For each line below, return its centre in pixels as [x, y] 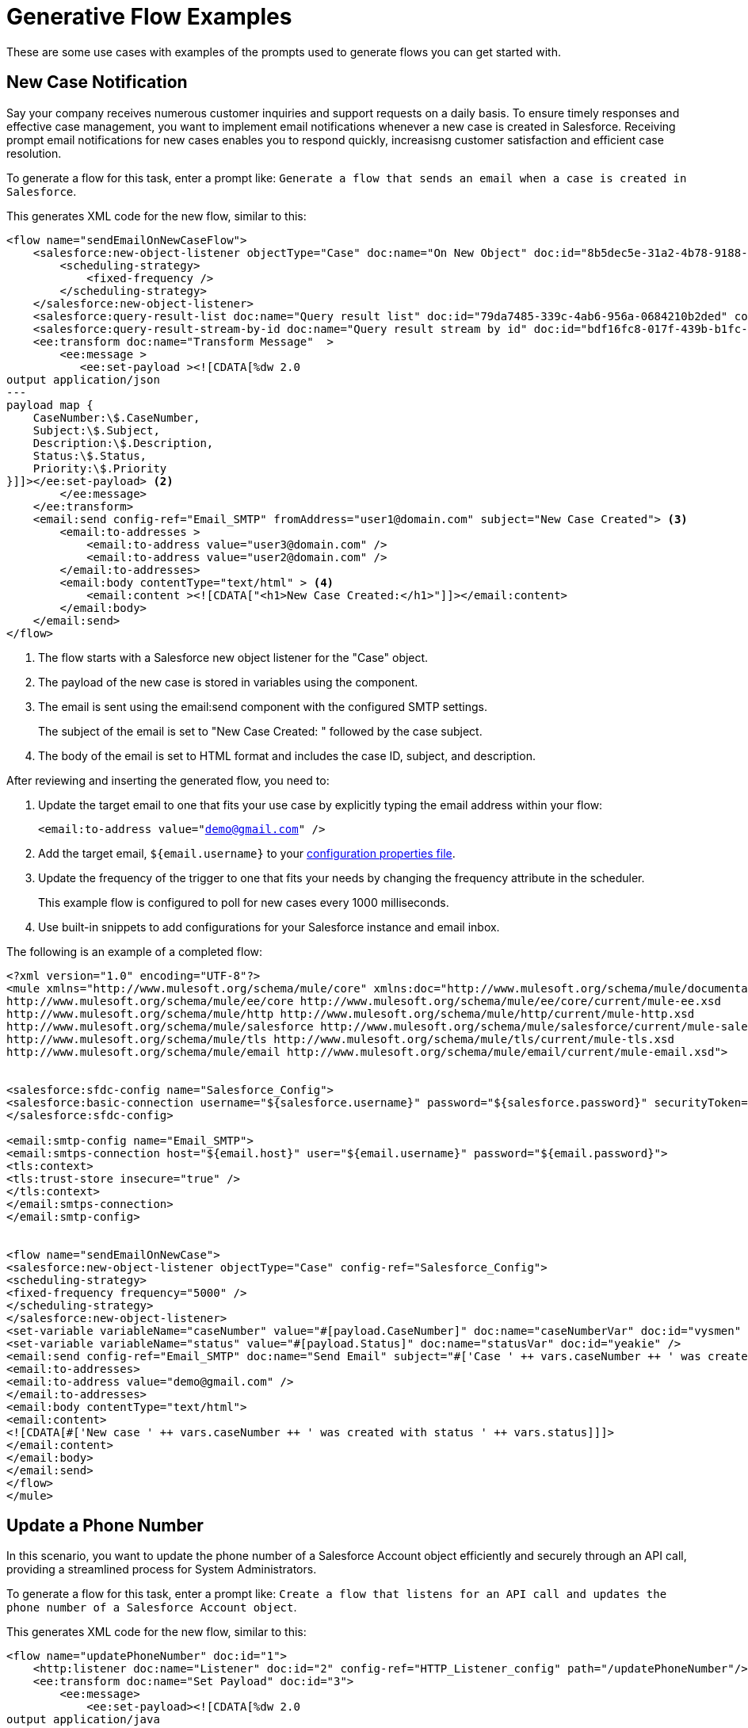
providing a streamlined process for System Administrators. [162, 1569]
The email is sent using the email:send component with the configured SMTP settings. [263, 706]
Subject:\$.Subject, [96, 430]
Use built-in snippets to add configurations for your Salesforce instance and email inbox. [269, 927]
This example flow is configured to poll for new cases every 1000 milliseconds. [244, 902]
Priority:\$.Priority [100, 468]
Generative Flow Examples [149, 17]
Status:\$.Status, [90, 455]
